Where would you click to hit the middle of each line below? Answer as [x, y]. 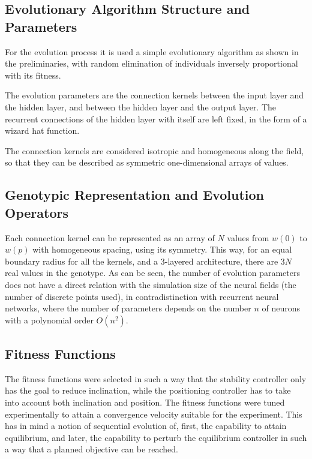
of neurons [281, 308]
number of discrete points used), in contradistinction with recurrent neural [142, 296]
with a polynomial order [49, 319]
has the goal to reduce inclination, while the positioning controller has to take [148, 390]
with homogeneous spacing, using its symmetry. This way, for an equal [162, 249]
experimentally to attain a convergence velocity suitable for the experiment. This [154, 414]
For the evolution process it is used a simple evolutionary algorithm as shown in [152, 51]
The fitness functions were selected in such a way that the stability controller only [156, 378]
